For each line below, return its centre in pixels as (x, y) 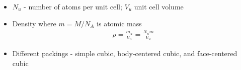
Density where (34, 23)
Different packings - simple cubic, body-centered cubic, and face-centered (125, 53)
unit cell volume (159, 6)
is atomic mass (119, 23)
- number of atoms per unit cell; (73, 6)
